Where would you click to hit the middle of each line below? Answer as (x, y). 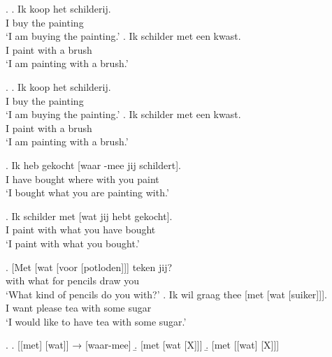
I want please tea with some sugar (79, 308)
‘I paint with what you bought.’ (73, 243)
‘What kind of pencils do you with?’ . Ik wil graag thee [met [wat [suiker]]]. (166, 294)
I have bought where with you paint (82, 178)
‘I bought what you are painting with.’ (87, 192)
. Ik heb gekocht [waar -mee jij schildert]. (93, 165)
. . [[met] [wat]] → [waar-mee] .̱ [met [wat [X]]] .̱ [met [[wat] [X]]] (143, 345)
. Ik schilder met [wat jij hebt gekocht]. (89, 216)
